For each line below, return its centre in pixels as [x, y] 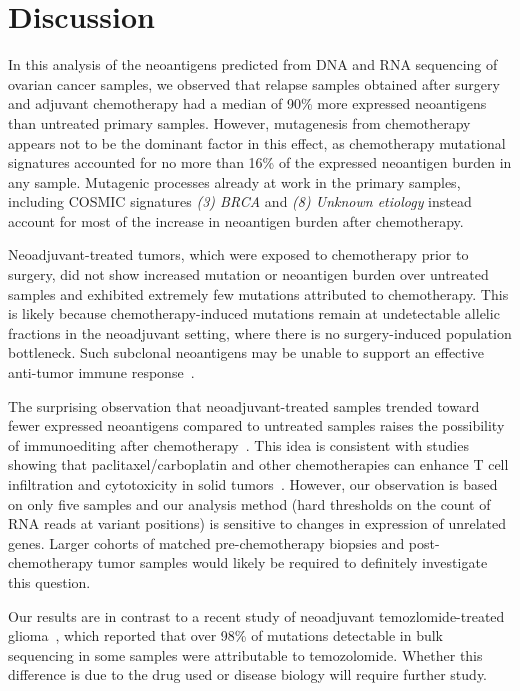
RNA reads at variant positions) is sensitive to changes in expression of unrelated [257, 523]
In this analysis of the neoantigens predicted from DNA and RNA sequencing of [253, 64]
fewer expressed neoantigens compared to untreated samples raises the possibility [256, 425]
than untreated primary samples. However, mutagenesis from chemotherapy [239, 122]
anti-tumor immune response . [101, 372]
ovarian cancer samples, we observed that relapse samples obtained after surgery [254, 83]
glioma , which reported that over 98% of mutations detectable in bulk [225, 635]
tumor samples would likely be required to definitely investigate [292, 562]
